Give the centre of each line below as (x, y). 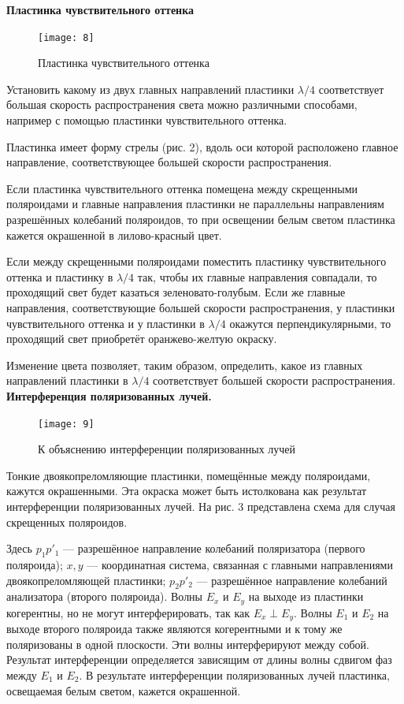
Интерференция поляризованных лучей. (109, 395)
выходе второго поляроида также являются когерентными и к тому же (174, 629)
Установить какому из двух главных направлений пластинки (150, 89)
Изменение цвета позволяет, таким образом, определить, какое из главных (185, 365)
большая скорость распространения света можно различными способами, (182, 104)
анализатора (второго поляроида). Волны (105, 596)
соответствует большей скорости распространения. (274, 380)
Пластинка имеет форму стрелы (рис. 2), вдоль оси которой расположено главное (202, 146)
